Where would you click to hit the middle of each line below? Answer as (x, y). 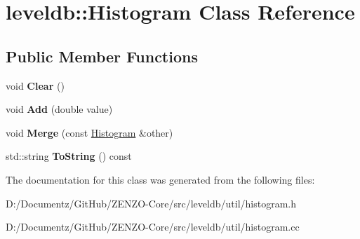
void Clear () (35, 85)
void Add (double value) (59, 109)
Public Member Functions (102, 56)
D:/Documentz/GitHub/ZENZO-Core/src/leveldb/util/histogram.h (151, 203)
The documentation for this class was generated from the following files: (160, 179)
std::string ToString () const (69, 156)
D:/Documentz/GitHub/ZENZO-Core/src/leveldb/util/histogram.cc (153, 227)
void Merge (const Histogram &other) (89, 132)
